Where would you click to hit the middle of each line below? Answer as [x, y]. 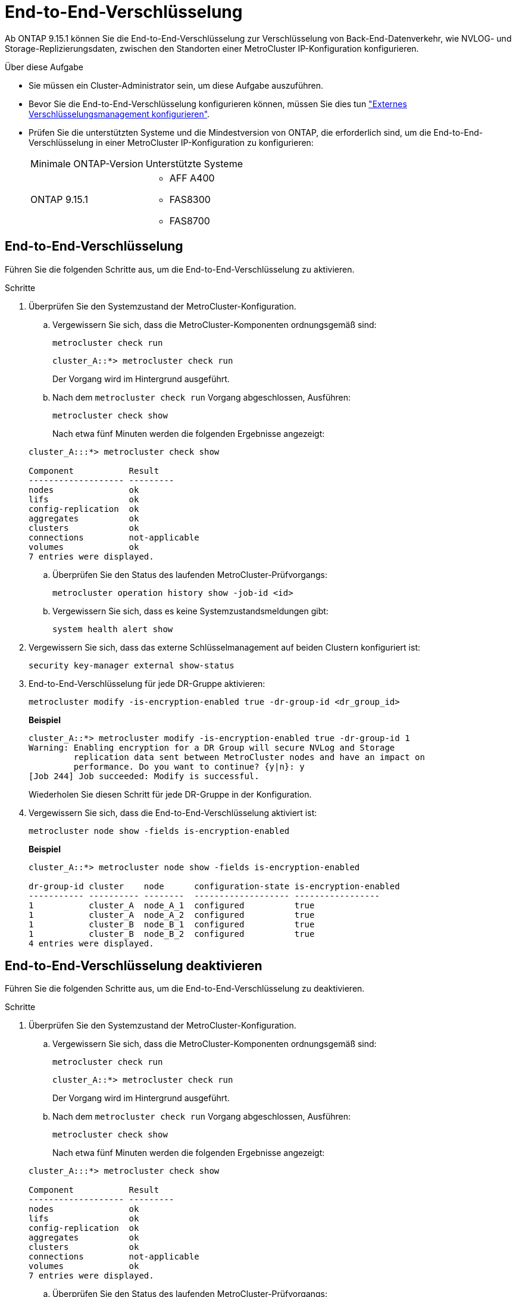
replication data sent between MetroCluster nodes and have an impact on [249, 757]
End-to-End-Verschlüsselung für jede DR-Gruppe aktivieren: [147, 683]
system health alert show [113, 629]
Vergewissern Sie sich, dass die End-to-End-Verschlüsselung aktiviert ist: [173, 812]
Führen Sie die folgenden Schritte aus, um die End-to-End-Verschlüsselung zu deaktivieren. [185, 989]
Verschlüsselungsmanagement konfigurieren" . [119, 114]
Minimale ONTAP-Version [87, 163]
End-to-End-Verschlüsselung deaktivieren [134, 966]
